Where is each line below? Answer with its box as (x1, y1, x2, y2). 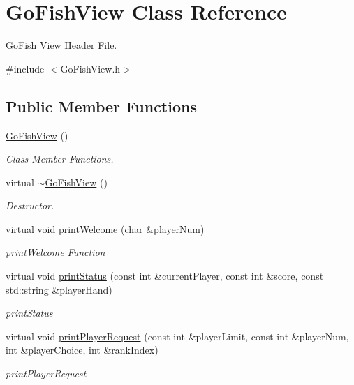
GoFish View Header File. (6, 38, 117, 52)
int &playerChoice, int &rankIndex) (6, 342, 158, 357)
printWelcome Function (6, 245, 105, 259)
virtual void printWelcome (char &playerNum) (6, 221, 205, 236)
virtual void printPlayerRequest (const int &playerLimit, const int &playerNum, (6, 329, 349, 343)
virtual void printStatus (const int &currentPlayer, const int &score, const (6, 269, 324, 283)
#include (6, 61, 45, 75)
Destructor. (6, 198, 54, 213)
